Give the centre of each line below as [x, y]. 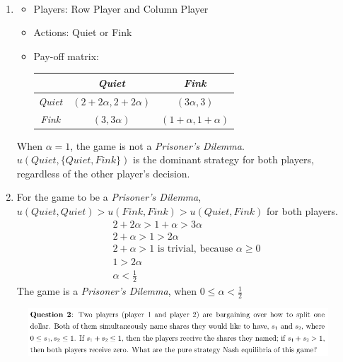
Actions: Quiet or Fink [83, 32]
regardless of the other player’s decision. [103, 173]
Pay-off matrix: [66, 56]
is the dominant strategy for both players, [223, 159]
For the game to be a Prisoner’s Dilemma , [109, 197]
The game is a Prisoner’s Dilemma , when [107, 291]
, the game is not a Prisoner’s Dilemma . [157, 145]
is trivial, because [195, 249]
